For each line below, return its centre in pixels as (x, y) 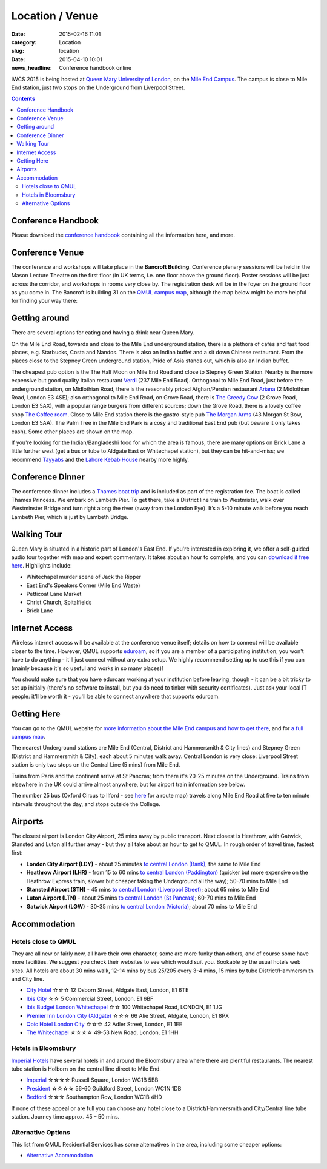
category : (24, 42)
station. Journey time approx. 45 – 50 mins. (65, 1116)
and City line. (28, 979)
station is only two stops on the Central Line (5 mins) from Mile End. (96, 765)
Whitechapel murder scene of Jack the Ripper (84, 577)
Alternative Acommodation (60, 1156)
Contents (23, 99)
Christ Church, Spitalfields (59, 602)
